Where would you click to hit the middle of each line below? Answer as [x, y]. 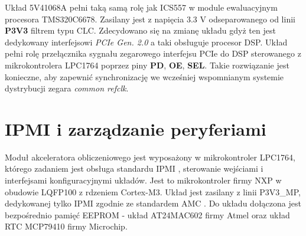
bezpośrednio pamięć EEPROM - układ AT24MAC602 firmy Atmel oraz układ [147, 214]
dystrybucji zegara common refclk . [67, 88]
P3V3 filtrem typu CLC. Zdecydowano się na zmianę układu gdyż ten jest [140, 30]
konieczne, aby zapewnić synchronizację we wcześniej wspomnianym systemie [144, 76]
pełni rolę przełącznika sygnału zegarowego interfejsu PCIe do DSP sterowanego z [153, 53]
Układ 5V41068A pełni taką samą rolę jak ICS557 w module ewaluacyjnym [141, 7]
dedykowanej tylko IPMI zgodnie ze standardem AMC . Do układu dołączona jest [153, 203]
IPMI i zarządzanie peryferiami [136, 128]
